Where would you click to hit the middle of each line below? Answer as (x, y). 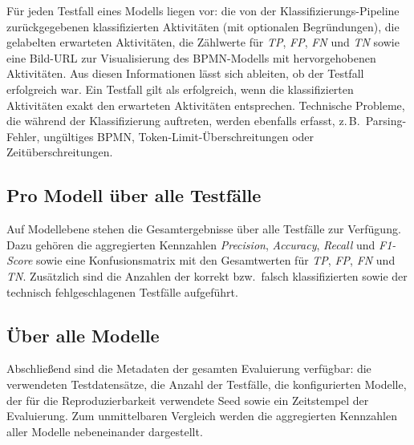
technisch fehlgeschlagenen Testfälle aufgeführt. (122, 291)
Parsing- (386, 121)
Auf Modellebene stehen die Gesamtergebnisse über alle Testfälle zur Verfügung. (204, 229)
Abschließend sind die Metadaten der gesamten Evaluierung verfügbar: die (189, 368)
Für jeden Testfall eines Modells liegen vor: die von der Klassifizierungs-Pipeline (203, 10)
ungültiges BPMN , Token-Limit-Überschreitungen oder (179, 136)
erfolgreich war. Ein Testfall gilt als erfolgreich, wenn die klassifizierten (180, 89)
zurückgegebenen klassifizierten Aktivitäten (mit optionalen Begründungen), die (203, 26)
